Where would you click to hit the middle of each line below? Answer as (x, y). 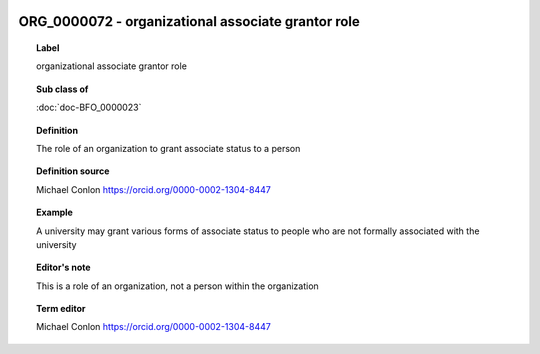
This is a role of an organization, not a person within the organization (177, 286)
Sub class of (62, 89)
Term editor (61, 309)
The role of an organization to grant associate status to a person (168, 148)
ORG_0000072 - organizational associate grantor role (189, 21)
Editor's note (63, 267)
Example (55, 212)
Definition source (73, 171)
